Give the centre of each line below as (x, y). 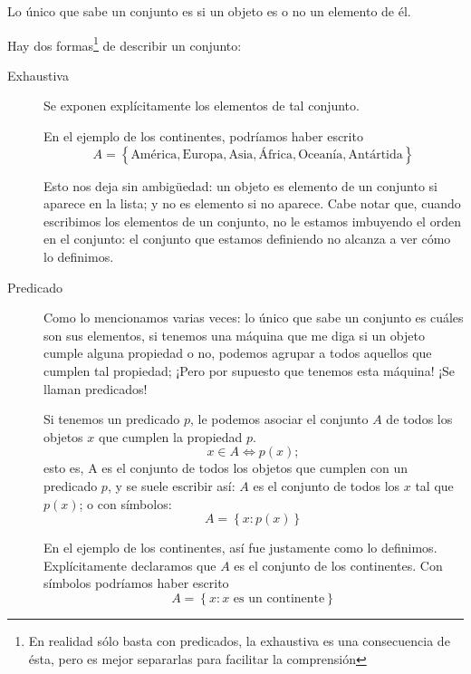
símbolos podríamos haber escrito (136, 583)
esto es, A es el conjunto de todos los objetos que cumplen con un (226, 468)
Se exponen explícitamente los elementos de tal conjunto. (202, 106)
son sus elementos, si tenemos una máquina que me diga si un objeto (234, 335)
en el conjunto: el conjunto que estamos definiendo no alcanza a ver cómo (247, 239)
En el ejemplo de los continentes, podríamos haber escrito (203, 136)
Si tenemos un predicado (112, 419)
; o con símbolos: (125, 503)
